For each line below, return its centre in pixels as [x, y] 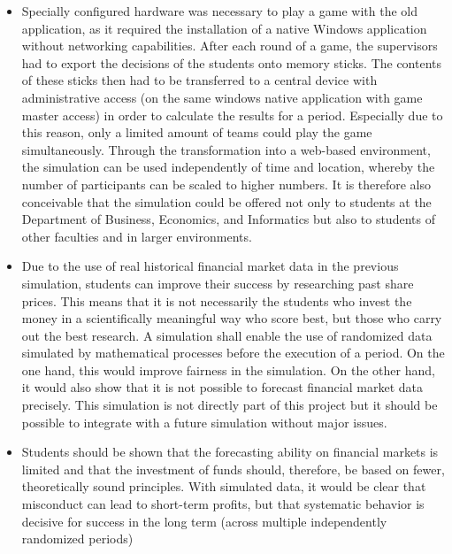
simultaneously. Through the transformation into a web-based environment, [226, 149]
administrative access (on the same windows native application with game [222, 97]
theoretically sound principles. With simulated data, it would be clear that [224, 486]
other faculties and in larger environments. [137, 236]
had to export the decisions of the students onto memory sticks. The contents [232, 62]
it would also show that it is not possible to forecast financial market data [222, 387]
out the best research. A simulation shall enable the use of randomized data [227, 335]
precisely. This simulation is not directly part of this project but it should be [230, 405]
